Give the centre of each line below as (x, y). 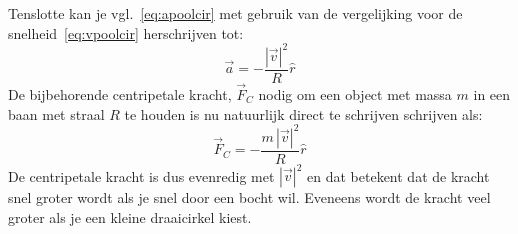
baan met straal (56, 113)
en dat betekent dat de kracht (398, 175)
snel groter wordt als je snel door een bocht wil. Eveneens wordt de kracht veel (249, 197)
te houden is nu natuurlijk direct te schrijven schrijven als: (303, 113)
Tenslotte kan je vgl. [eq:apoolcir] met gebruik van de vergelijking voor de (235, 13)
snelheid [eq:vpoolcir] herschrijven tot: (126, 32)
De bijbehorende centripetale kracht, (120, 93)
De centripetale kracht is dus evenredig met (141, 175)
